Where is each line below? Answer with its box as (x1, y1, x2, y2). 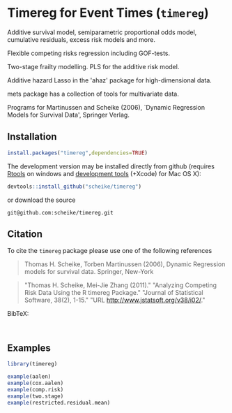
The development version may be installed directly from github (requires (7, 162, 215, 171)
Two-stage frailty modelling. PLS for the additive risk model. (7, 62, 180, 71)
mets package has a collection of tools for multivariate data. (7, 89, 179, 98)
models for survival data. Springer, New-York (24, 268, 154, 276)
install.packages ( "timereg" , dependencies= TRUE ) (7, 149, 148, 157)
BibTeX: (7, 310, 29, 318)
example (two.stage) (7, 393, 64, 400)
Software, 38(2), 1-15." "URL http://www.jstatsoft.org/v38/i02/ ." (24, 296, 206, 305)
